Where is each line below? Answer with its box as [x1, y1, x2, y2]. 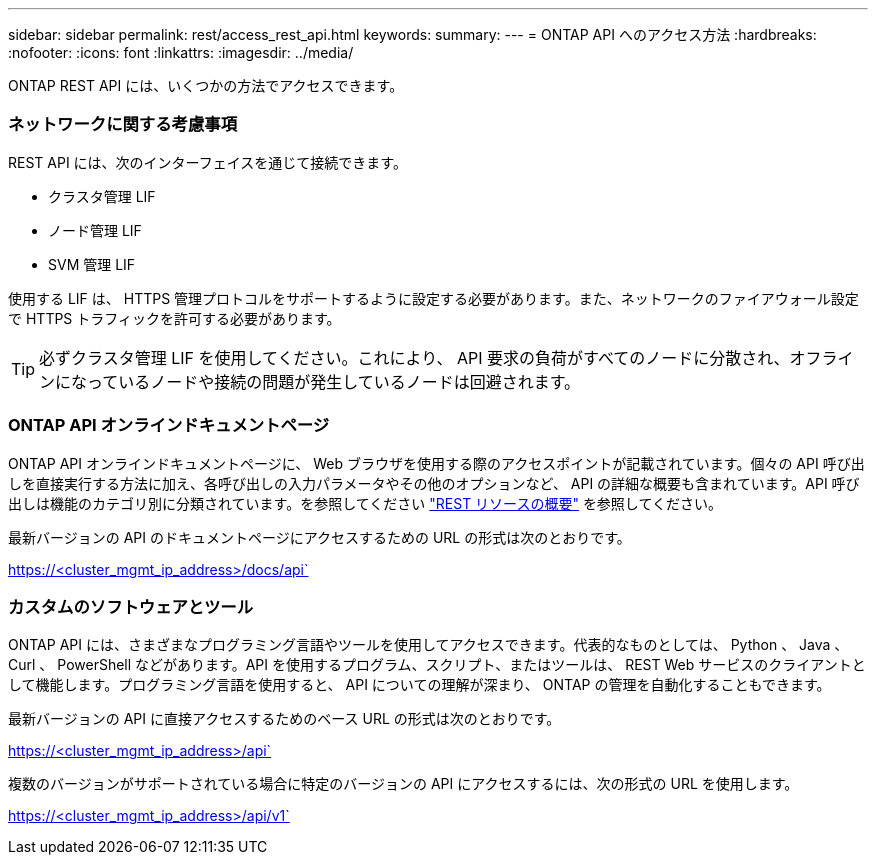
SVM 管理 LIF [48, 255, 136, 273]
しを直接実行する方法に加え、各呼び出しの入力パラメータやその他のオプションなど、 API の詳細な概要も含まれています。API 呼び [8, 474, 860, 492]
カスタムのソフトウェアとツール [8, 596, 254, 617]
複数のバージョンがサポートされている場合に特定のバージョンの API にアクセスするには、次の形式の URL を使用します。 [8, 775, 799, 793]
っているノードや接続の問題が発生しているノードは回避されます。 [87, 371, 581, 392]
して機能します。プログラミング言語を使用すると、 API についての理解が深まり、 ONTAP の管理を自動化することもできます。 [8, 676, 831, 694]
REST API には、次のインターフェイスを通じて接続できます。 [8, 153, 407, 171]
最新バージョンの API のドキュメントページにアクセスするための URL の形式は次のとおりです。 [8, 528, 631, 546]
